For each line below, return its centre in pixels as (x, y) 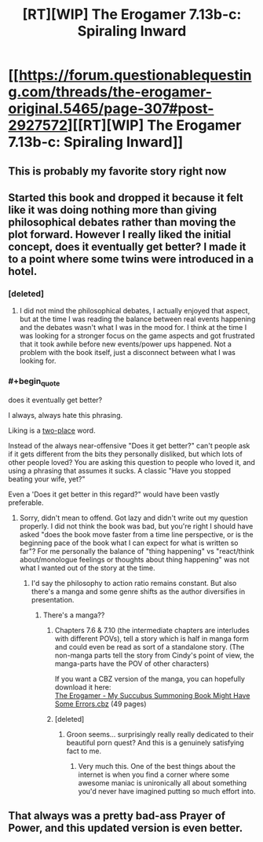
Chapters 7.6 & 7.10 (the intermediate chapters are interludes (152, 630)
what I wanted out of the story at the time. (87, 568)
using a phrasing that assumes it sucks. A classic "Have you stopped (120, 470)
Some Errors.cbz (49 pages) (100, 704)
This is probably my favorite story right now (117, 171)
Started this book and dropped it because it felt (126, 198)
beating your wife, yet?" (47, 479)
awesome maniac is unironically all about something (163, 782)
